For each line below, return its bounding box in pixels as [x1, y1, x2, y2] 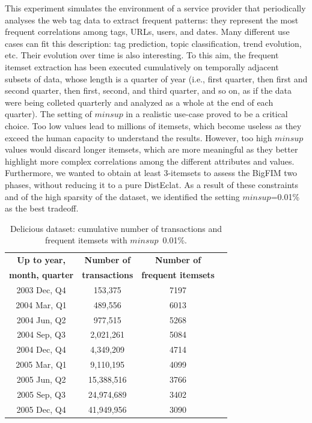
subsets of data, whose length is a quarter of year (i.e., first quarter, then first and [5, 72, 308, 85]
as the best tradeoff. [5, 202, 79, 215]
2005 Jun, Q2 [16, 373, 66, 385]
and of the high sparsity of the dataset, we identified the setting [5, 190, 240, 202]
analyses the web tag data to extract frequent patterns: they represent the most [5, 13, 299, 26]
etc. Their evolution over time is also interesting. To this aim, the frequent [5, 49, 279, 61]
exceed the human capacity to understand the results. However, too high [5, 131, 272, 144]
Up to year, [17, 254, 66, 266]
